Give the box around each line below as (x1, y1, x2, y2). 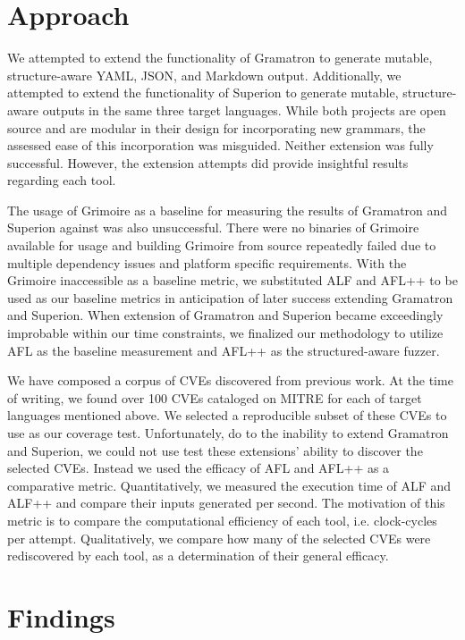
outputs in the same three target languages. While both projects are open (42, 100, 446, 119)
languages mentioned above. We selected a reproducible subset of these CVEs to (7, 406, 447, 425)
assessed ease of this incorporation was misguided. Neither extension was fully (7, 136, 434, 155)
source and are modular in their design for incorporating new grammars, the (7, 118, 426, 137)
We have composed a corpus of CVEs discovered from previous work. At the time (7, 371, 453, 390)
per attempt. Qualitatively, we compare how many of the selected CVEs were (7, 528, 431, 547)
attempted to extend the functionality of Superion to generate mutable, (7, 83, 399, 102)
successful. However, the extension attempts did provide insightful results (7, 153, 409, 172)
